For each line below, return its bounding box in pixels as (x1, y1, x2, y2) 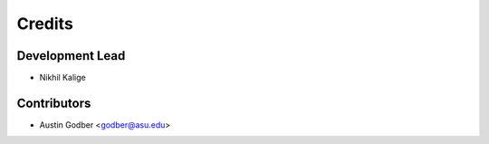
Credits (16, 14, 74, 34)
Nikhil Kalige (39, 72, 86, 83)
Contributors (16, 95, 91, 110)
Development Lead (16, 48, 126, 63)
